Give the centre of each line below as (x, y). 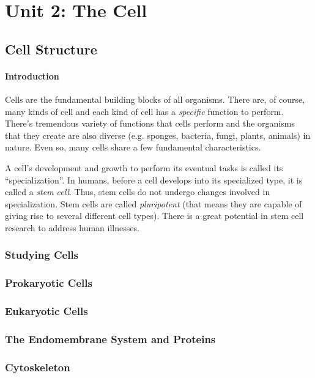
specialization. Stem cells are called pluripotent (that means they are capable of (154, 203)
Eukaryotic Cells (46, 311)
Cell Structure (51, 49)
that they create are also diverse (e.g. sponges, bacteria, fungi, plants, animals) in (158, 135)
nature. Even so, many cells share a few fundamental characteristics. (133, 147)
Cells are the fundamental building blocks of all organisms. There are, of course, (155, 99)
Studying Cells (42, 255)
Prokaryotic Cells (49, 283)
